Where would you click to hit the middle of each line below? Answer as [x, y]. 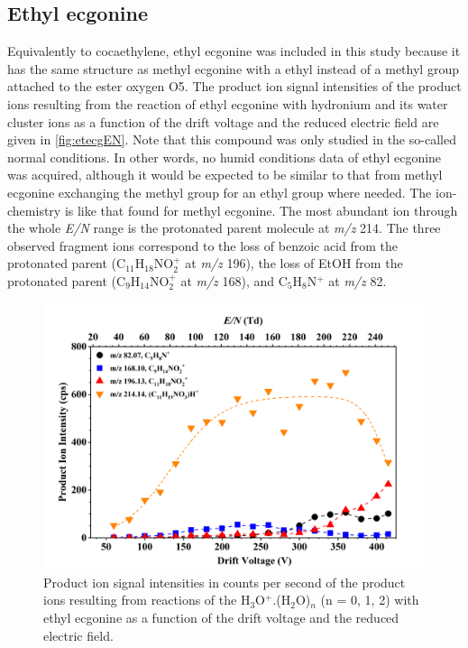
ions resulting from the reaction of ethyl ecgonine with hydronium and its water [228, 103]
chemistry [34, 210]
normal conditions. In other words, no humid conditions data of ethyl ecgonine [225, 157]
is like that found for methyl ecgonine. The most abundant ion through [261, 210]
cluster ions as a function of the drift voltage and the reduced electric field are [223, 121]
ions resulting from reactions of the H [147, 600]
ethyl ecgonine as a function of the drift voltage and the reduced [221, 617]
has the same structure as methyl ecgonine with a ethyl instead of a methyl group [233, 68]
